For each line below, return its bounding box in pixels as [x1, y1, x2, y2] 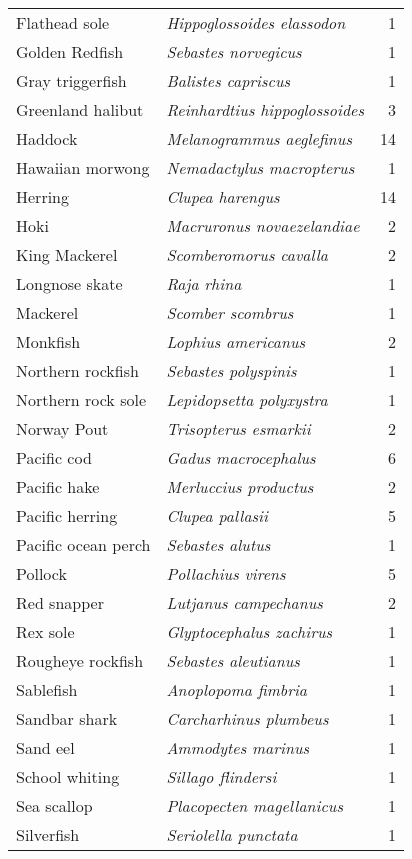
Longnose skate [16, 272, 123, 295]
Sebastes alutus [166, 533, 271, 556]
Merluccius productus [166, 475, 314, 498]
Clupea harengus [166, 185, 280, 208]
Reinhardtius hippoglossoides [166, 98, 365, 121]
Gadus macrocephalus [166, 446, 316, 469]
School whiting [16, 765, 120, 788]
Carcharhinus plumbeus [166, 707, 329, 730]
